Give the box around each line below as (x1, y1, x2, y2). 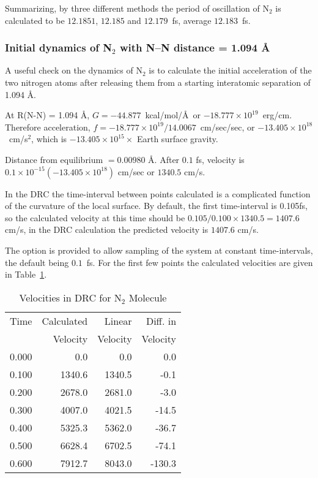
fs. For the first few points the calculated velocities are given (86, 256, 313, 268)
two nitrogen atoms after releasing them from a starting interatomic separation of (5, 76, 311, 88)
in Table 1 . (5, 268, 47, 281)
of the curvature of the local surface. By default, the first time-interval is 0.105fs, (5, 199, 308, 212)
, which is (31, 132, 67, 145)
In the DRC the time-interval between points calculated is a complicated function (5, 187, 311, 200)
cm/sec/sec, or (200, 120, 255, 133)
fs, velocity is (196, 153, 245, 165)
